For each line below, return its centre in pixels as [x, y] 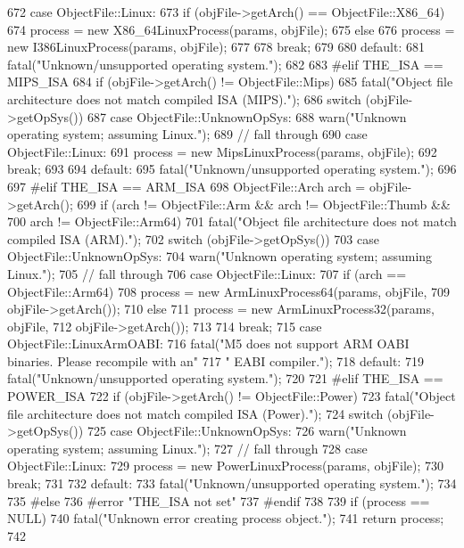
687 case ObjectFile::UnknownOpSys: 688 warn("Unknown [247, 116]
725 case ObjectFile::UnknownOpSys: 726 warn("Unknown [247, 431]
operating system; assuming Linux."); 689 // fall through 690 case [187, 134]
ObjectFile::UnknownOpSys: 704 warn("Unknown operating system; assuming [220, 256]
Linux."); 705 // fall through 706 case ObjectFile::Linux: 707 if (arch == [207, 273]
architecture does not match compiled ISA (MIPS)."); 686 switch [184, 98]
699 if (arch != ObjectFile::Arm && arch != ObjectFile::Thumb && [264, 204]
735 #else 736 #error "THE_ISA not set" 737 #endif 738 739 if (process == [219, 500]
